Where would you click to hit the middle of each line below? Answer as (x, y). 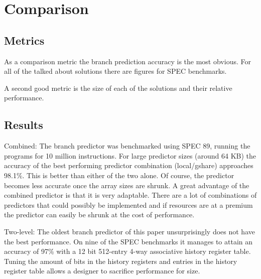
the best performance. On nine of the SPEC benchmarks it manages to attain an (128, 241)
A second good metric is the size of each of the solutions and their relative (118, 88)
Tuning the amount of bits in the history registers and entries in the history (121, 261)
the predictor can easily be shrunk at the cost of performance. (99, 215)
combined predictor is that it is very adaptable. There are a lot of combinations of (130, 195)
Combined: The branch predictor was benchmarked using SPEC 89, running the (127, 146)
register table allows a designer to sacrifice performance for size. (102, 271)
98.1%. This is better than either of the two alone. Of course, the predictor (119, 175)
